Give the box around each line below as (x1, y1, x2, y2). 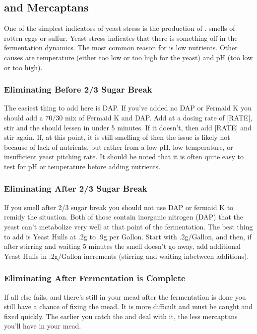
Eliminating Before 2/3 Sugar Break (4, 83, 152, 96)
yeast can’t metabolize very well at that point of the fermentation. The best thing (4, 221, 253, 231)
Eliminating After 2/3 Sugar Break (4, 182, 147, 195)
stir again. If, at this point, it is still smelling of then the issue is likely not (4, 132, 230, 142)
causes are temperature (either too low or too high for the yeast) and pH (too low (4, 52, 253, 62)
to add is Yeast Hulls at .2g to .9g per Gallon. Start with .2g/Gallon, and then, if (4, 231, 252, 241)
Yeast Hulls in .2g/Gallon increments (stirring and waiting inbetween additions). (4, 250, 249, 261)
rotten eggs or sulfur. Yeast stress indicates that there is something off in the (4, 32, 238, 43)
